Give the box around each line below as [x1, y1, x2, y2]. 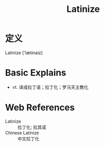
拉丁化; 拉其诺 [17, 124, 47, 130]
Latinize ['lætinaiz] [5, 50, 43, 56]
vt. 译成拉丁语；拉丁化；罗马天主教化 [12, 84, 89, 90]
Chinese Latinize [5, 130, 39, 136]
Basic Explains [5, 67, 66, 78]
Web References [5, 102, 75, 113]
